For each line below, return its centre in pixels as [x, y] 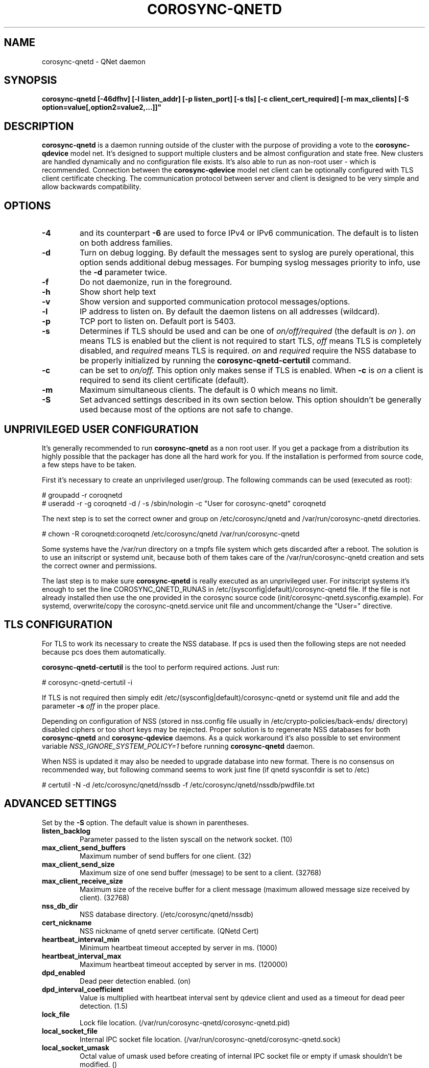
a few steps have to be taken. [89, 464]
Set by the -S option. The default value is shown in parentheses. [145, 822]
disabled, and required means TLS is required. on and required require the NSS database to [248, 351]
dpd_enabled [63, 972]
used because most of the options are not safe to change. [186, 410]
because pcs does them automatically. [104, 652]
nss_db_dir [60, 906]
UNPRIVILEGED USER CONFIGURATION [101, 429]
